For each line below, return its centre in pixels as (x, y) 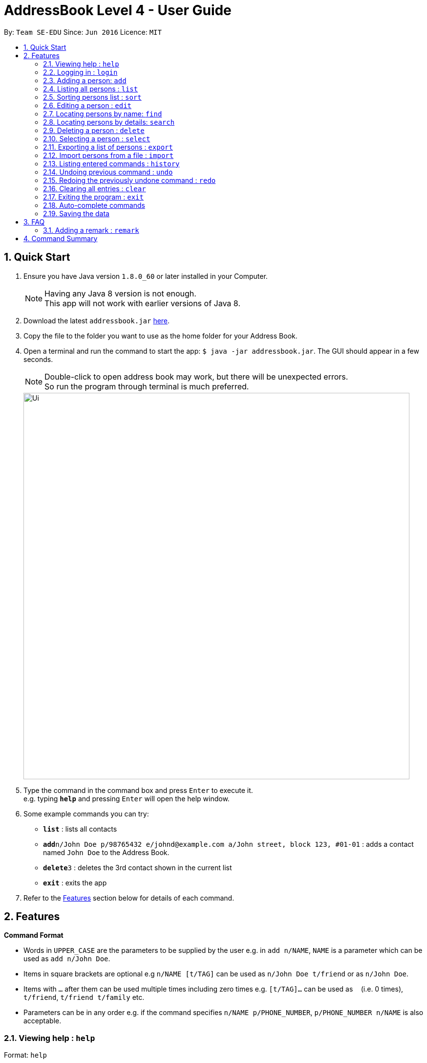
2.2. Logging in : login (80, 72)
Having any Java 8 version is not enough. (120, 293)
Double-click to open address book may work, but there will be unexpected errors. (196, 376)
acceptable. (43, 1021)
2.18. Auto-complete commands (94, 205)
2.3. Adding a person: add (85, 80)
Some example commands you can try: (86, 814)
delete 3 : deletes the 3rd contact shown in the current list (138, 867)
